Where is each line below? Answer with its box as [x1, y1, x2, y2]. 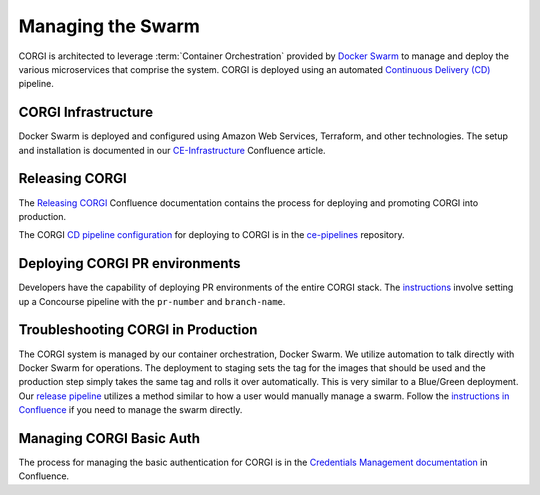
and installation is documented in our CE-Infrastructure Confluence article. [18, 144, 326, 156]
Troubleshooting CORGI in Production [18, 321, 258, 339]
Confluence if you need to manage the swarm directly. [18, 404, 243, 416]
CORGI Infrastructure [18, 104, 154, 121]
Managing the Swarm [18, 15, 200, 37]
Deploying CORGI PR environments [18, 255, 241, 272]
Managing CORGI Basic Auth [18, 430, 200, 447]
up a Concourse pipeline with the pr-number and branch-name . [18, 295, 286, 307]
